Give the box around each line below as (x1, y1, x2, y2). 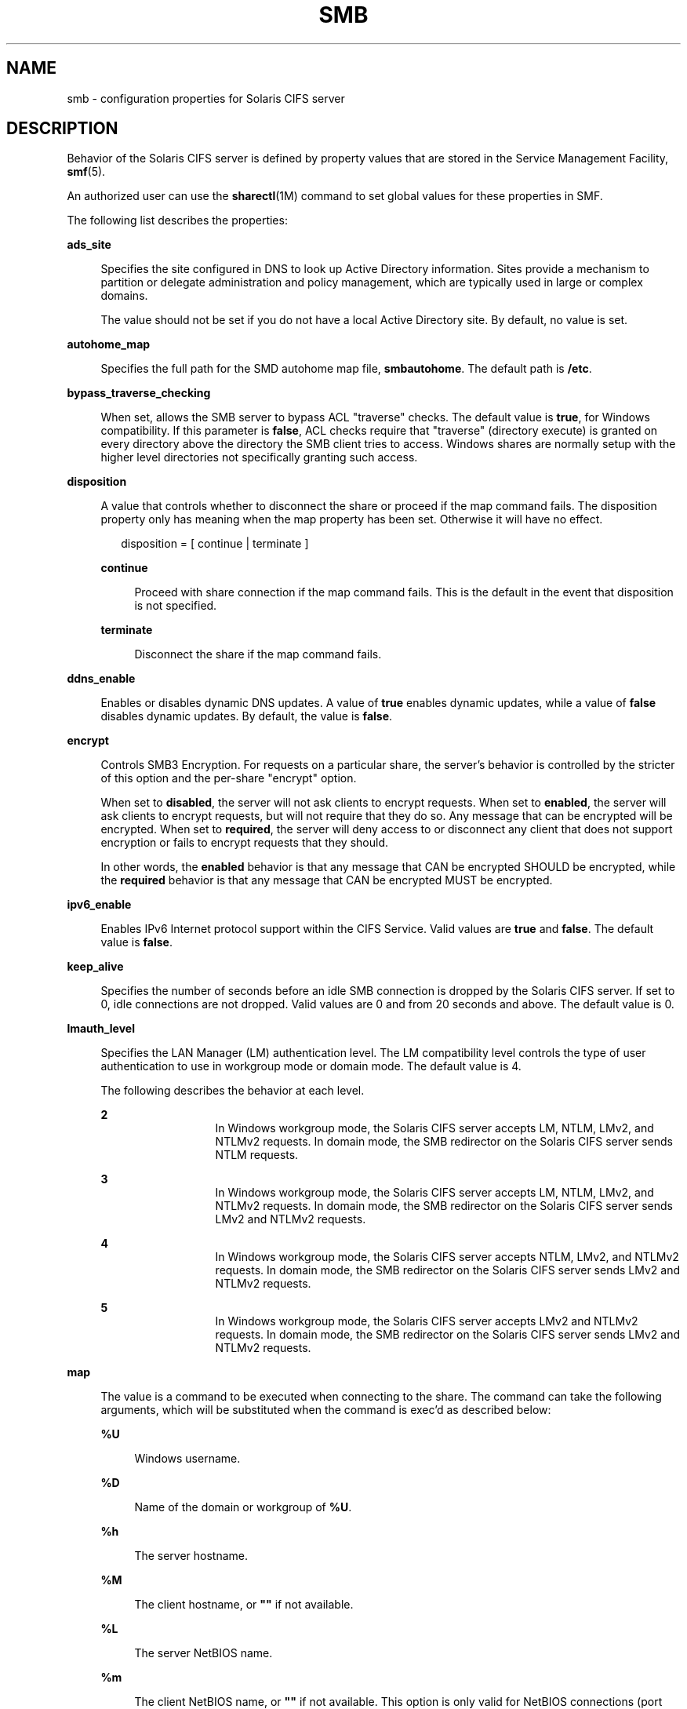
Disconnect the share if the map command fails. (134, 647, 382, 661)
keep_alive (67, 960, 124, 974)
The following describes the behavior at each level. (100, 1084, 365, 1098)
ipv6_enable (67, 898, 132, 912)
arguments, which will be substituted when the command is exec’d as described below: (100, 1403, 551, 1417)
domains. (100, 289, 148, 303)
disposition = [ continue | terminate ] (121, 537, 309, 551)
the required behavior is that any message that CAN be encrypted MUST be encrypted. (100, 873, 553, 887)
